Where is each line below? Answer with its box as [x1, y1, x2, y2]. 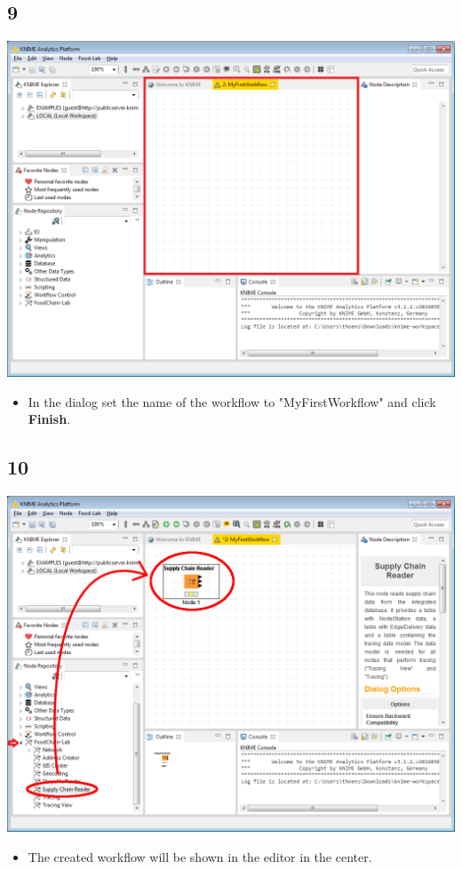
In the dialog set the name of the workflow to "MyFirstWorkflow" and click [28, 392, 436, 411]
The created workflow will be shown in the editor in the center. [28, 847, 372, 865]
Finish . [28, 410, 71, 428]
